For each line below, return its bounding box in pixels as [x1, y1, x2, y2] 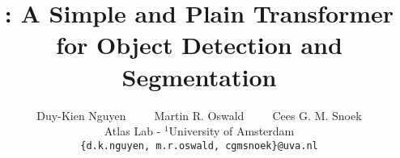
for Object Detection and [56, 28, 343, 61]
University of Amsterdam [168, 123, 295, 139]
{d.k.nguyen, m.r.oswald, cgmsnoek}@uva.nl [80, 139, 318, 152]
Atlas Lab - [104, 123, 161, 139]
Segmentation [121, 60, 277, 93]
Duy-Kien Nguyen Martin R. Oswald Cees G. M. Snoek [36, 106, 362, 123]
